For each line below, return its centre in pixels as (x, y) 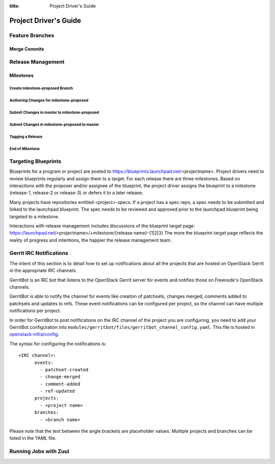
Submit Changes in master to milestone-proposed (54, 112)
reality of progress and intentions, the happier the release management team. (91, 240)
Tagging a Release (26, 137)
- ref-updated (58, 391)
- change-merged (60, 377)
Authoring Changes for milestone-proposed (49, 100)
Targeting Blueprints (35, 161)
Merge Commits (27, 49)
